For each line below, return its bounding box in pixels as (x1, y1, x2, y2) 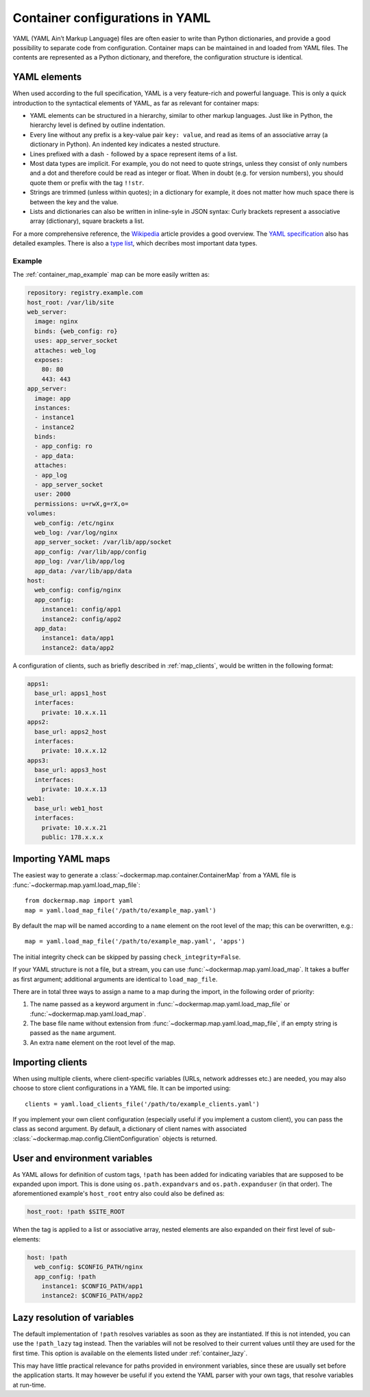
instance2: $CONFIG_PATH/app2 (41, 1292, 143, 1300)
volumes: (27, 509, 57, 518)
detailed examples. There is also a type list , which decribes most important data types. (12, 239, 258, 247)
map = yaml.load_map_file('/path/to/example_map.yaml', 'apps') (25, 938, 246, 945)
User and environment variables (12, 1152, 153, 1164)
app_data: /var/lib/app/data (34, 567, 133, 575)
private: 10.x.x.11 (41, 708, 108, 716)
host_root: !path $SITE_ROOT (27, 1208, 125, 1216)
